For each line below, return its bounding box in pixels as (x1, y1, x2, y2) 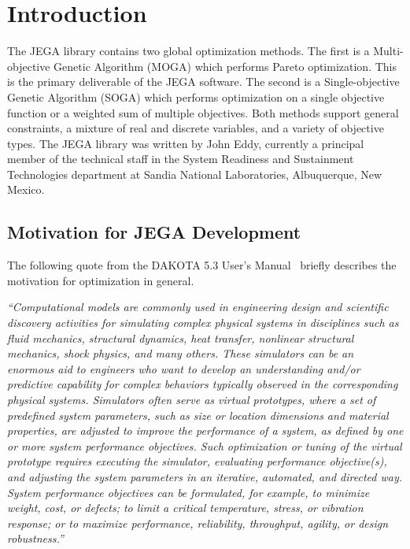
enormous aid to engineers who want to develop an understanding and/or (7, 360, 360, 377)
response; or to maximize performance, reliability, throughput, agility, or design (7, 514, 389, 531)
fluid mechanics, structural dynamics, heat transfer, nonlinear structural (7, 329, 354, 346)
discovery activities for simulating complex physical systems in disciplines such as (7, 314, 399, 331)
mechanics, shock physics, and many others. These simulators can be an (7, 345, 354, 362)
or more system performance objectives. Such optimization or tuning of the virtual (7, 437, 402, 454)
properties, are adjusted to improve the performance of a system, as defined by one (7, 422, 404, 439)
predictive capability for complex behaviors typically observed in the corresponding (7, 376, 398, 392)
